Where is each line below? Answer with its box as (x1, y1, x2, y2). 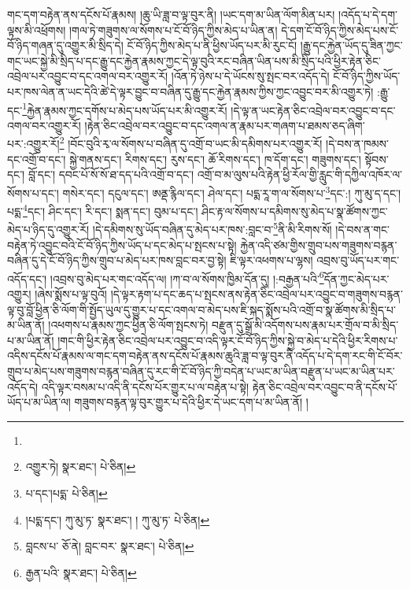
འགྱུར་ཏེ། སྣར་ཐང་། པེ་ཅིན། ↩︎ (25, 458, 136, 475)
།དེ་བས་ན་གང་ (335, 221, 390, 237)
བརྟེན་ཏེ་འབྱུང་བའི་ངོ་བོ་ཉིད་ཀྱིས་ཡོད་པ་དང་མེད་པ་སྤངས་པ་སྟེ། (7, 236, 237, 253)
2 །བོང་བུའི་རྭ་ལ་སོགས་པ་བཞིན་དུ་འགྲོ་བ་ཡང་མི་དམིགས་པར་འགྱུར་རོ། (59, 133, 323, 152)
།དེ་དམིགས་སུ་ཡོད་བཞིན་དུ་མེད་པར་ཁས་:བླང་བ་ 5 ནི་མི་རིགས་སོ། (92, 219, 332, 237)
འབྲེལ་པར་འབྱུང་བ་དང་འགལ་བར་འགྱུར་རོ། (7, 68, 168, 84)
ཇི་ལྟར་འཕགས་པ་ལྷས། (230, 252, 313, 269)
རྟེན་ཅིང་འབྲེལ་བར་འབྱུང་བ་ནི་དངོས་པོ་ (252, 378, 397, 395)
